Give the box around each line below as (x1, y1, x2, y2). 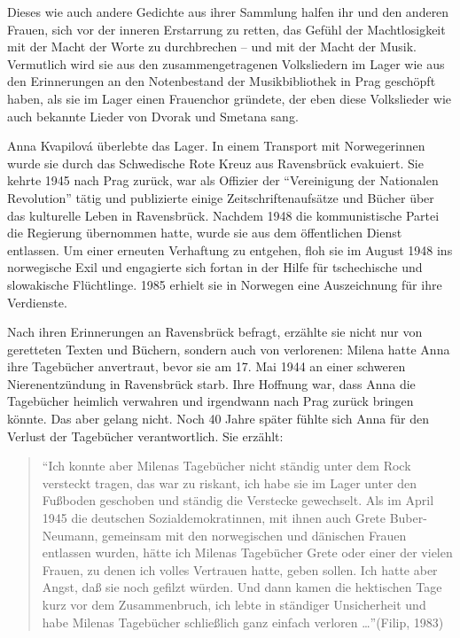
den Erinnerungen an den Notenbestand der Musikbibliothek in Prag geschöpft (7, 72, 436, 90)
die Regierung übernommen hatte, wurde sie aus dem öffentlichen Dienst (7, 223, 402, 242)
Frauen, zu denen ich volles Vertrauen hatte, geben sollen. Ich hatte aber (42, 560, 438, 579)
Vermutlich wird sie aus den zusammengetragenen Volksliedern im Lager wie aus (7, 54, 445, 73)
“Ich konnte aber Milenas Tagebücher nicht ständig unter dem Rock (42, 456, 411, 475)
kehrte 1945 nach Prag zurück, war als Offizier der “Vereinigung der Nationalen (7, 171, 439, 190)
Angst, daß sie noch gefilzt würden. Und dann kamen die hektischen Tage (42, 578, 442, 596)
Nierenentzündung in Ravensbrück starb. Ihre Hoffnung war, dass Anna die (7, 374, 416, 393)
